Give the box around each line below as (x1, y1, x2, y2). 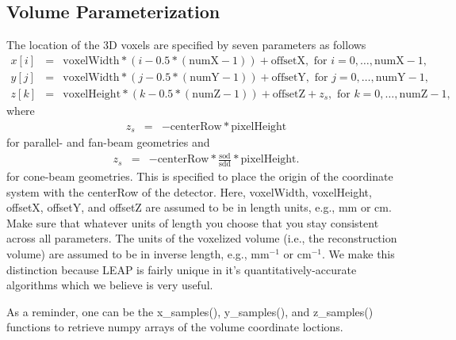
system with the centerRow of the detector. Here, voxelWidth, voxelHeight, (6, 183, 372, 200)
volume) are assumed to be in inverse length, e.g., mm (6, 245, 270, 262)
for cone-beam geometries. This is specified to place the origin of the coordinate (6, 167, 393, 184)
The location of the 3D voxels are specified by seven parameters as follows (6, 36, 366, 53)
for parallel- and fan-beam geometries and (6, 133, 210, 150)
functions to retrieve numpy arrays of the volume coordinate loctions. (6, 319, 343, 335)
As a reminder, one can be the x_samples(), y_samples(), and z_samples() (6, 303, 374, 319)
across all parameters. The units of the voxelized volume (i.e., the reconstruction (6, 230, 397, 246)
